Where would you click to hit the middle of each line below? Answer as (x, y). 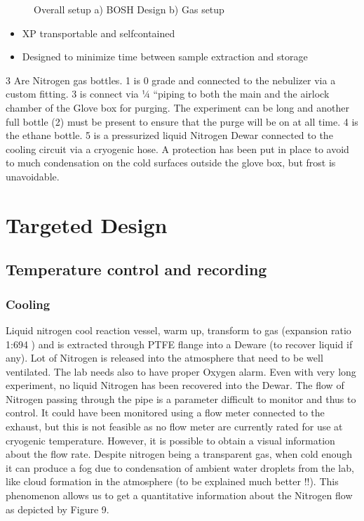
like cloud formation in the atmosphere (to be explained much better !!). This (172, 481)
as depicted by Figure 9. (58, 509)
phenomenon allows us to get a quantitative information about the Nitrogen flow (179, 495)
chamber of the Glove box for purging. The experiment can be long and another (177, 107)
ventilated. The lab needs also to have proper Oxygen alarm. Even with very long (181, 371)
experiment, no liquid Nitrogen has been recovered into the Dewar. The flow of (175, 385)
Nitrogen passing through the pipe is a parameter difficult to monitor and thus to (181, 398)
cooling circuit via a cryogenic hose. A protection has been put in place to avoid (177, 149)
